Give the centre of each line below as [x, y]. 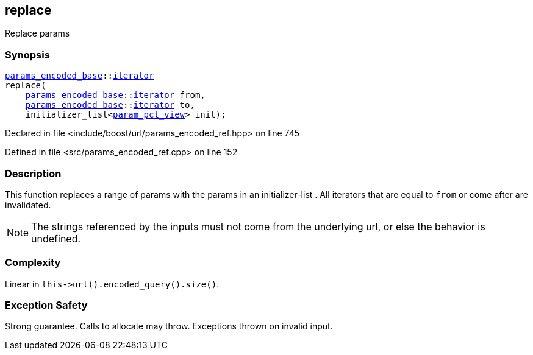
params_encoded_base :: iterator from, [115, 95]
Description [33, 173]
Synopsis [27, 54]
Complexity [33, 263]
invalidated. [28, 205]
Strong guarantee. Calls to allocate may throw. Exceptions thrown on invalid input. [169, 326]
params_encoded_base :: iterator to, [110, 105]
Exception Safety [46, 305]
